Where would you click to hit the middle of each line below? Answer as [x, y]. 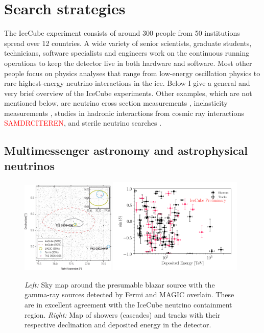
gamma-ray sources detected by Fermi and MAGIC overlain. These [129, 294]
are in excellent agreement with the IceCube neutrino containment [128, 305]
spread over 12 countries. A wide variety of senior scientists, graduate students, [128, 43]
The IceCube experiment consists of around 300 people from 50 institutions [122, 33]
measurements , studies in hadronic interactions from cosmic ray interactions [124, 113]
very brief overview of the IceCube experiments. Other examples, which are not [128, 93]
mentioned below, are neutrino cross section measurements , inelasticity [116, 103]
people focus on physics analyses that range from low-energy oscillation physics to [132, 73]
